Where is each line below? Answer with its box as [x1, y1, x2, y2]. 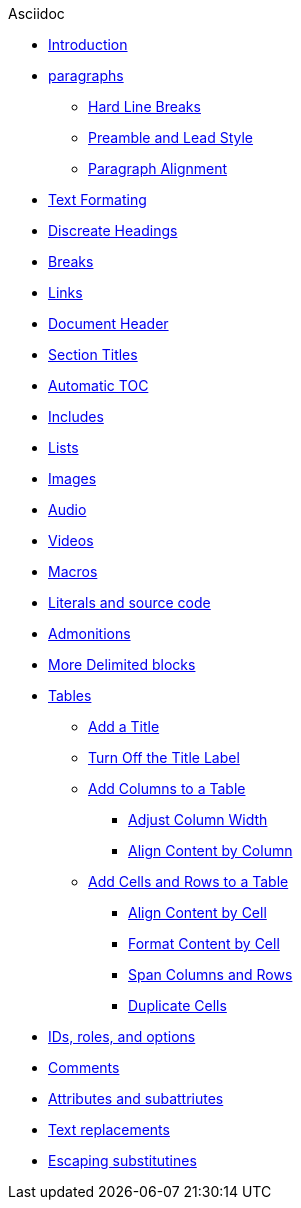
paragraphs [48, 67, 124, 84]
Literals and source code [48, 594, 211, 611]
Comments [48, 1059, 120, 1076]
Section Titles [48, 346, 138, 363]
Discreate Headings [48, 222, 178, 239]
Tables [48, 687, 92, 704]
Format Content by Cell [128, 935, 280, 952]
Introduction [48, 36, 128, 53]
